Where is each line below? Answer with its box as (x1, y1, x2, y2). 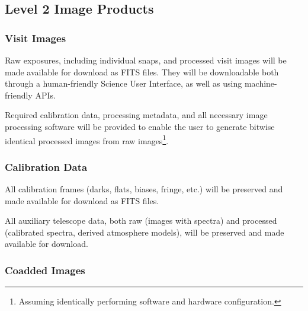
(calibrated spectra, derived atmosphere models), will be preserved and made (5, 226, 284, 238)
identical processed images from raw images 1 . (5, 132, 169, 147)
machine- (244, 77, 277, 90)
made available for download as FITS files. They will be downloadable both (5, 65, 279, 78)
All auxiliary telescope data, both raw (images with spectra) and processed (5, 214, 277, 227)
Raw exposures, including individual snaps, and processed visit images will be (5, 54, 287, 66)
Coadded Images (5, 262, 85, 277)
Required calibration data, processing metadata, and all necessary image (5, 109, 268, 121)
